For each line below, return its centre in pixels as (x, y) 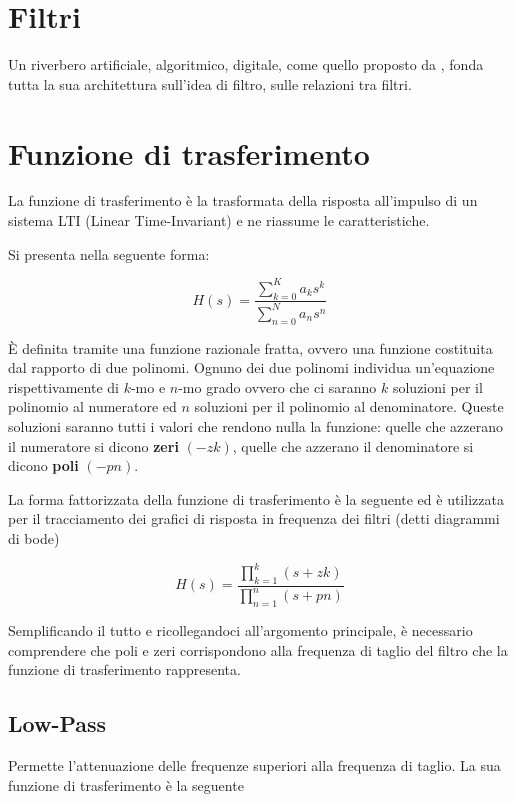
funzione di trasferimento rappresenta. (124, 669)
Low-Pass (57, 723)
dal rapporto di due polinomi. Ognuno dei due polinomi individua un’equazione (251, 367)
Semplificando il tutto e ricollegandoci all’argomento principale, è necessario (240, 630)
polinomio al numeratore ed (92, 406)
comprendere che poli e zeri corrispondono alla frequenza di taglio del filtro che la (258, 649)
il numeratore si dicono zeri (93, 445)
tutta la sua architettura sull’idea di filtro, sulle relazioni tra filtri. (210, 83)
